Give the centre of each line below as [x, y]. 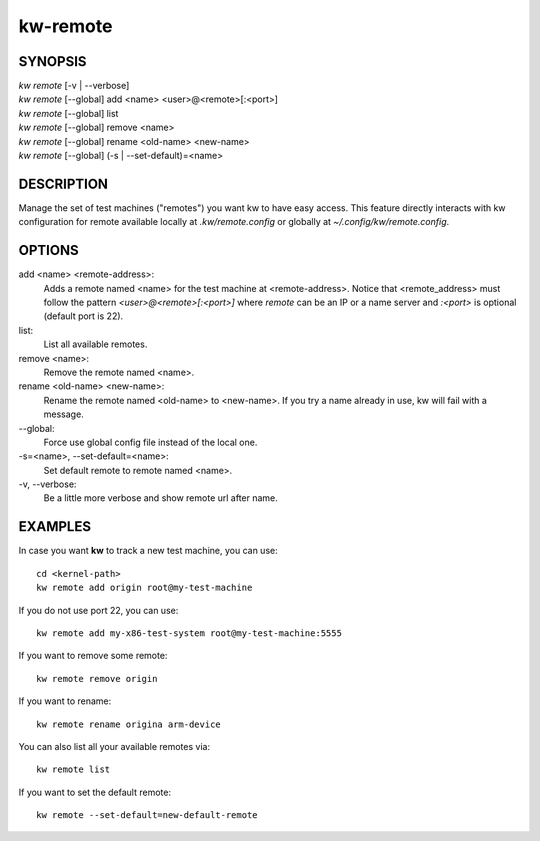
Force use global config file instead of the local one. [150, 442]
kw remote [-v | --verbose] [74, 86]
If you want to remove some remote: [93, 656]
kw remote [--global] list [68, 113]
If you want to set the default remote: [95, 792]
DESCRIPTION [63, 183]
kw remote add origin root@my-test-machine [144, 588]
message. [63, 414]
